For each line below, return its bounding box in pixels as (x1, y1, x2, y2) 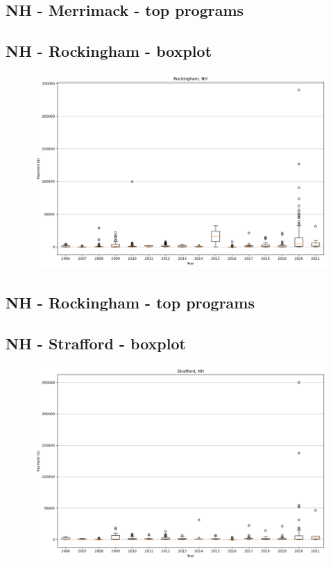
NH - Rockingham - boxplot (6, 40, 212, 62)
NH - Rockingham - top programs (6, 292, 255, 313)
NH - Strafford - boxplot (6, 333, 186, 354)
